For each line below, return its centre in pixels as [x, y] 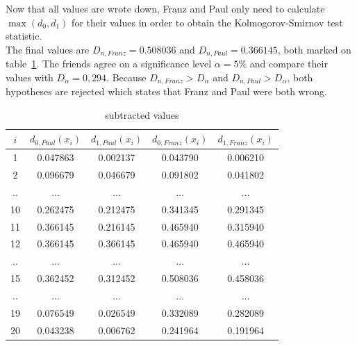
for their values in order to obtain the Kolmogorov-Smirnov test [207, 22]
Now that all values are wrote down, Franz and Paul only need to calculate [165, 8]
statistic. [24, 36]
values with [30, 77]
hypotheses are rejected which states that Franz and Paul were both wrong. [166, 91]
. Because [126, 77]
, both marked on [314, 49]
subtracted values [142, 114]
